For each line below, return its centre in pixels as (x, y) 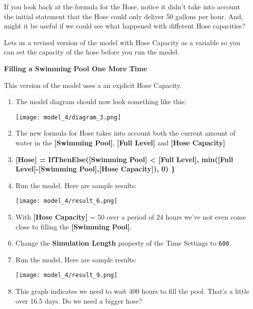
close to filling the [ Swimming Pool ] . (74, 226)
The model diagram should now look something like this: (101, 101)
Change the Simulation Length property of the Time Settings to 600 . (123, 243)
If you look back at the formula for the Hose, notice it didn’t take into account (122, 6)
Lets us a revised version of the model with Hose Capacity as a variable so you (122, 42)
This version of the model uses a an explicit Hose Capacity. (93, 85)
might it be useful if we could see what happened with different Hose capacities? (125, 26)
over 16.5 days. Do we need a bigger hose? (79, 300)
